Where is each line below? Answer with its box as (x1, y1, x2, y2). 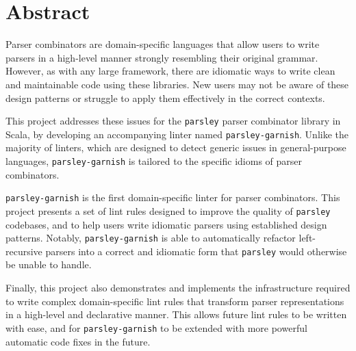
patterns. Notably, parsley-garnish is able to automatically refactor (5, 231, 296, 245)
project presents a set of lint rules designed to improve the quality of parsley (5, 203, 331, 218)
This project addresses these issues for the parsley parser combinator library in (5, 114, 341, 128)
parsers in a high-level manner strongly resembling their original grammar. (5, 50, 318, 64)
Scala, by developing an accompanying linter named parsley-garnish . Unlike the (5, 127, 349, 141)
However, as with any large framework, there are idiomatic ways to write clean (5, 64, 335, 78)
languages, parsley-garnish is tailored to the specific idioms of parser (5, 154, 302, 168)
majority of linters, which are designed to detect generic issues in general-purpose (5, 140, 346, 155)
